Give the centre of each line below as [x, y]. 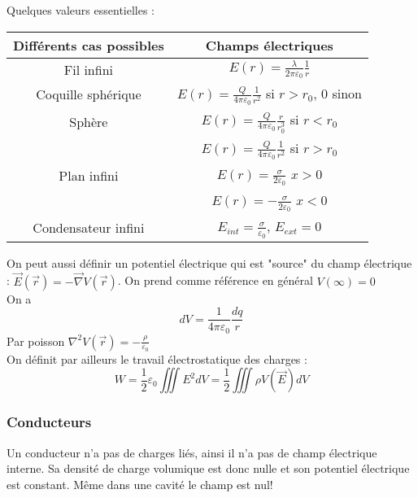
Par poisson [36, 341]
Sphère [89, 121]
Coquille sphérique [89, 94]
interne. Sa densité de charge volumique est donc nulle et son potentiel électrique [208, 468]
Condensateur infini [89, 228]
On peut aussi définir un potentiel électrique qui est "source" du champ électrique [209, 262]
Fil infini [89, 69]
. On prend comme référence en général [215, 280]
